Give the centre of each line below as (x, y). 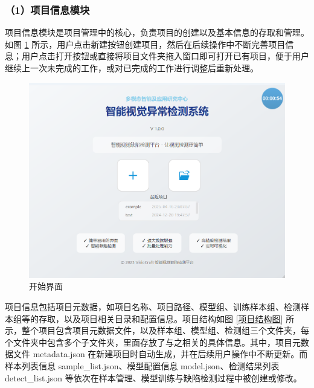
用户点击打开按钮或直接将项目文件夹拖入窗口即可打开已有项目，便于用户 (165, 56)
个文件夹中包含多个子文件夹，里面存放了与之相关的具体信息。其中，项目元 (153, 342)
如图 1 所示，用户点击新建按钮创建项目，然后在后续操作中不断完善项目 (145, 44)
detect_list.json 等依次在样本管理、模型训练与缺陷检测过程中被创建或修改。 (153, 377)
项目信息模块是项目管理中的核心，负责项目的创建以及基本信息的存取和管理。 (157, 32)
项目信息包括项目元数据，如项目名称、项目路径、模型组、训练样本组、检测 (153, 306)
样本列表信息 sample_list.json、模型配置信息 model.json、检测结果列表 (142, 365)
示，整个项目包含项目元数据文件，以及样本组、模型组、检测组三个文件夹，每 (157, 330)
